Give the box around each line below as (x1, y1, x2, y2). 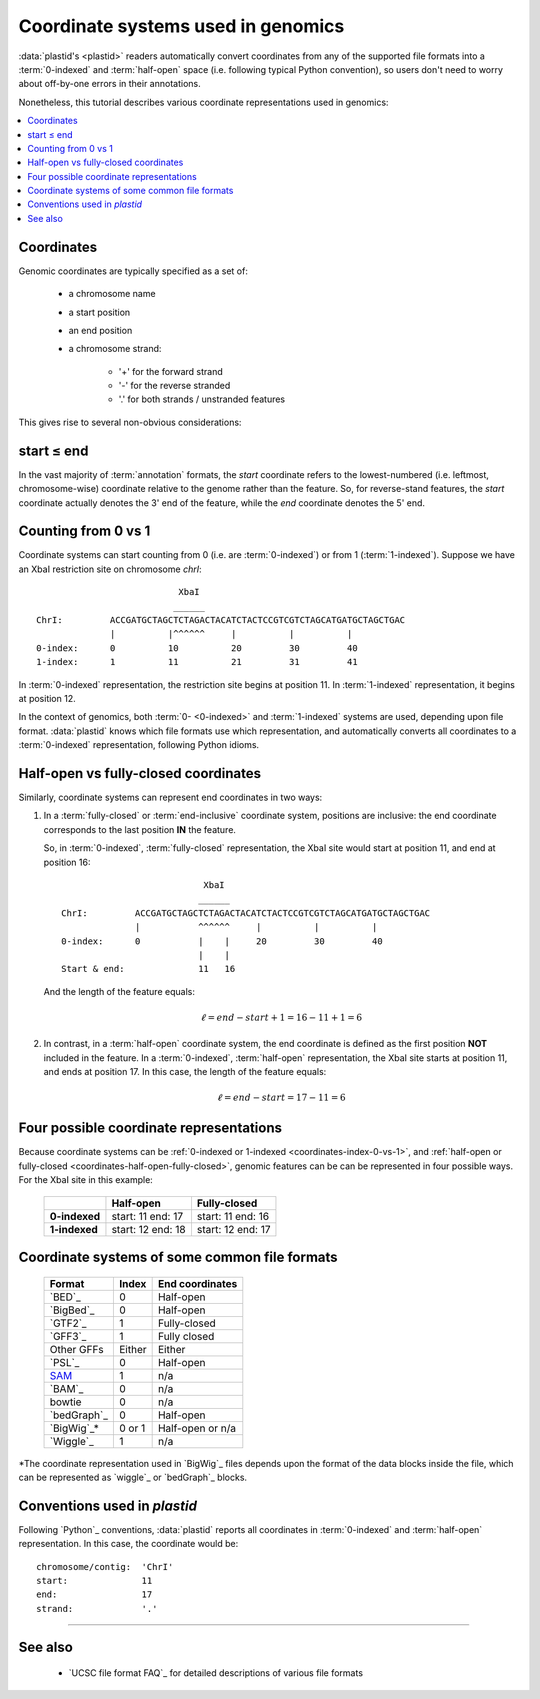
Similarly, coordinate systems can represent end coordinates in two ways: (18, 791, 323, 804)
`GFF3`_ (49, 1329, 87, 1343)
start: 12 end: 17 (196, 1222, 271, 1236)
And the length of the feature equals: (43, 985, 195, 997)
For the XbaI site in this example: (18, 1174, 154, 1186)
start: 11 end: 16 (196, 1209, 270, 1223)
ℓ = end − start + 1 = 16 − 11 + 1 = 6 (200, 1011, 363, 1023)
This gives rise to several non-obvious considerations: (18, 416, 242, 428)
